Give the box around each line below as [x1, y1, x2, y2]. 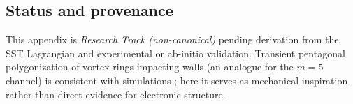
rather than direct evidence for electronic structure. [6, 87, 226, 101]
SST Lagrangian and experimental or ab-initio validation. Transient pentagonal [6, 45, 345, 60]
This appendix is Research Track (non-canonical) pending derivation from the [6, 32, 339, 47]
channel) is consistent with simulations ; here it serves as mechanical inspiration [6, 73, 348, 87]
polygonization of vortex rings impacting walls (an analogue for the [6, 59, 294, 74]
